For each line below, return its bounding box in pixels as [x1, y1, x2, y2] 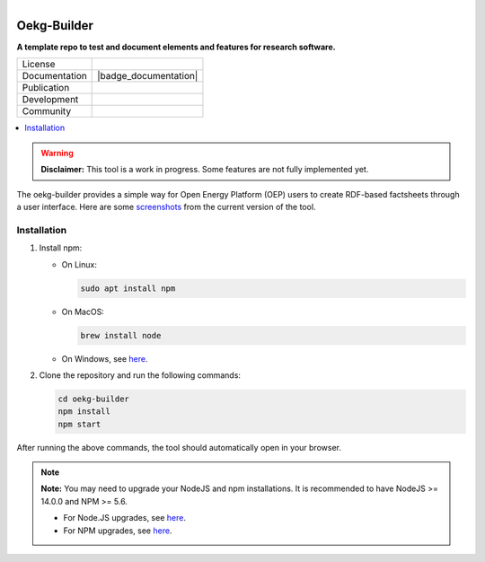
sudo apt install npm [80, 283, 176, 294]
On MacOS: [61, 306, 105, 317]
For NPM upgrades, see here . [63, 525, 172, 536]
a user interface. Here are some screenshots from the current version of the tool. [16, 202, 316, 213]
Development [22, 93, 79, 106]
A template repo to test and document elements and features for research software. [16, 41, 336, 53]
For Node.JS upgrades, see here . [63, 513, 186, 523]
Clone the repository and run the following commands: [39, 369, 242, 381]
